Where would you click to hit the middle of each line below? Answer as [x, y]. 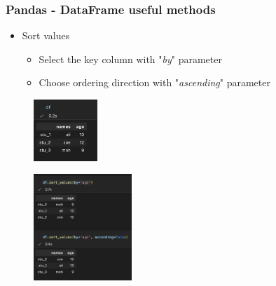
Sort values [46, 35]
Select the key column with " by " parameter [130, 59]
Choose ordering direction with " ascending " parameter [154, 82]
